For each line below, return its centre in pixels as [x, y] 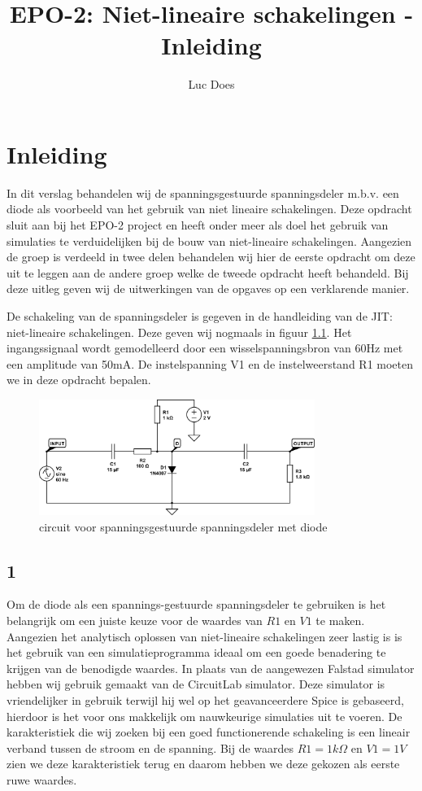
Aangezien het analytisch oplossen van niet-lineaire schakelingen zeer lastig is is [204, 636]
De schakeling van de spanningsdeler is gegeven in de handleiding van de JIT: [200, 316]
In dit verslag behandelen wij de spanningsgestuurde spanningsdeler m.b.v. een [203, 192]
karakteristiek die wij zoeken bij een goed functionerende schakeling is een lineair [209, 732]
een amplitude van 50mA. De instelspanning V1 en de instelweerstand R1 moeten [210, 363]
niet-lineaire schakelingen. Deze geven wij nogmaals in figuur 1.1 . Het [179, 332]
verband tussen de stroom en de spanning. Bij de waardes [150, 747]
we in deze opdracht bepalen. [79, 380]
